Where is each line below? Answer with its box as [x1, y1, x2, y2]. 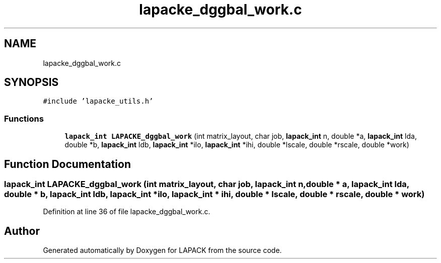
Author [4, 224, 40, 237]
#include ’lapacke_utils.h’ [43, 97, 154, 106]
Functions [4, 113, 44, 124]
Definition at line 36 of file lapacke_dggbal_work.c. [43, 207, 210, 216]
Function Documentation [4, 157, 131, 170]
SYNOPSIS [4, 76, 59, 89]
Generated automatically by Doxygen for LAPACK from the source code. [43, 246, 282, 255]
